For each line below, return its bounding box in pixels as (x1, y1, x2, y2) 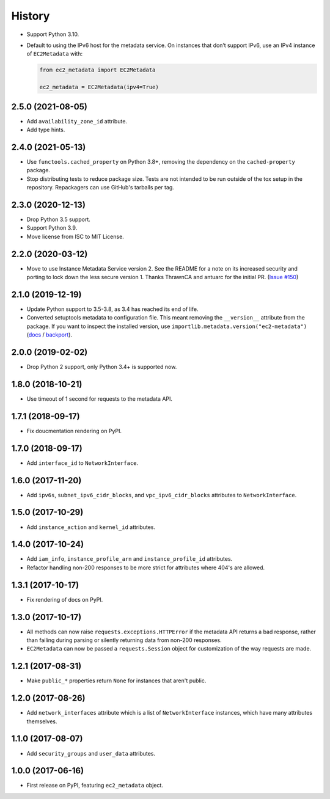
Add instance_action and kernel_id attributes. (26, 523, 156, 531)
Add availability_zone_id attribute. (26, 117, 128, 125)
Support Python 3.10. (26, 31, 79, 38)
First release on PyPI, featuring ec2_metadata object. (26, 782, 163, 789)
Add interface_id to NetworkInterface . (26, 459, 139, 467)
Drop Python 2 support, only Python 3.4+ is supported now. (26, 363, 177, 371)
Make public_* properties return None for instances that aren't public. (26, 677, 207, 684)
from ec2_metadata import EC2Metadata (39, 67, 156, 73)
